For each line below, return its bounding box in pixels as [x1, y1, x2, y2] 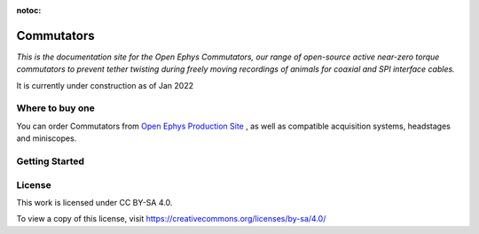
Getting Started [16, 155, 84, 168]
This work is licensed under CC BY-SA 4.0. [16, 197, 173, 207]
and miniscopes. [16, 133, 77, 144]
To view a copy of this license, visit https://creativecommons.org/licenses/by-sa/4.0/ [16, 214, 326, 224]
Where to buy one [16, 102, 95, 114]
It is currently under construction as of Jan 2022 [16, 80, 194, 90]
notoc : [16, 5, 42, 15]
